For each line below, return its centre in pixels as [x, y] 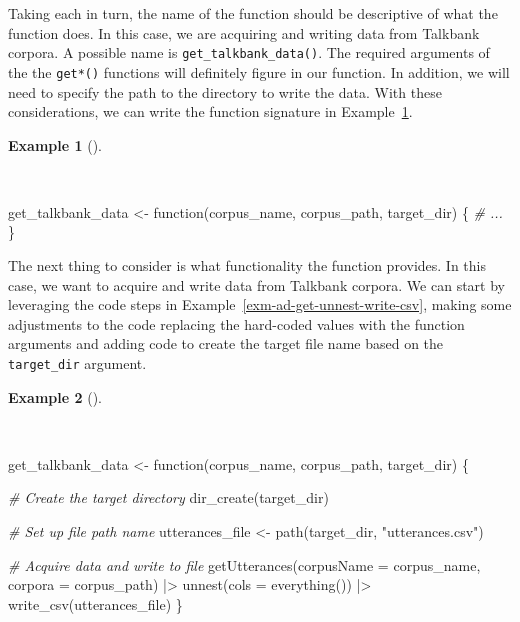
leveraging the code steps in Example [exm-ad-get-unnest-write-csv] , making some [260, 304]
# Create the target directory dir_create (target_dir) [168, 497]
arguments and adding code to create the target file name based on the [226, 343]
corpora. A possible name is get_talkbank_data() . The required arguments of [249, 52]
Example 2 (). [55, 396]
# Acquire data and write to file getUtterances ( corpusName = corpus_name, [244, 564]
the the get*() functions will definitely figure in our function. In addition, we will [259, 71]
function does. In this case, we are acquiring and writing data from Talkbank [244, 32]
